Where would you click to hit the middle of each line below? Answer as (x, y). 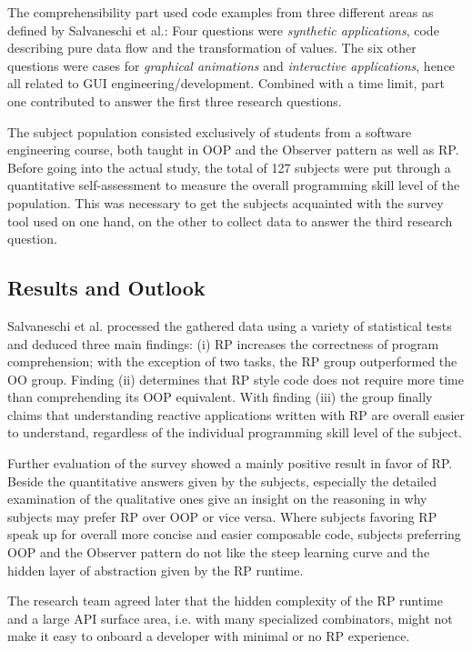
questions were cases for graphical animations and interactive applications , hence (231, 65)
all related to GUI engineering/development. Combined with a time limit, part (226, 83)
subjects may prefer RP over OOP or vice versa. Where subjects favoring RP (222, 516)
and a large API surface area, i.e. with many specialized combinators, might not (230, 618)
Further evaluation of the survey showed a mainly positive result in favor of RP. (230, 463)
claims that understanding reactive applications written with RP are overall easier (236, 414)
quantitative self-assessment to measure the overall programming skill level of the (234, 185)
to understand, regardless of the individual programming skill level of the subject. (235, 432)
